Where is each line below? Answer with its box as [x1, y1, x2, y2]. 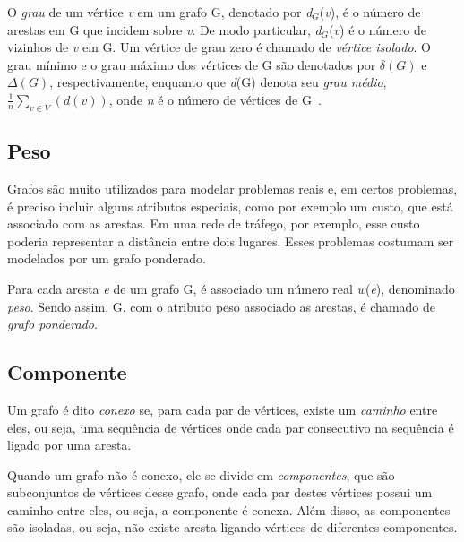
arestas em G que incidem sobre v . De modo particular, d [7, 20, 322, 39]
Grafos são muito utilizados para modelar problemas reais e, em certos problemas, [7, 178, 458, 197]
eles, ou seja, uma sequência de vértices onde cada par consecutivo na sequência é [7, 417, 454, 436]
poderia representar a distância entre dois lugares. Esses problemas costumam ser [7, 231, 454, 250]
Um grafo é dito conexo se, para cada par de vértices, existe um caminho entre [7, 400, 438, 418]
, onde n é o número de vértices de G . [108, 90, 322, 108]
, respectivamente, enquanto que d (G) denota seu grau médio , [49, 73, 387, 91]
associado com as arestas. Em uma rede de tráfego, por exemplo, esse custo [7, 214, 420, 233]
